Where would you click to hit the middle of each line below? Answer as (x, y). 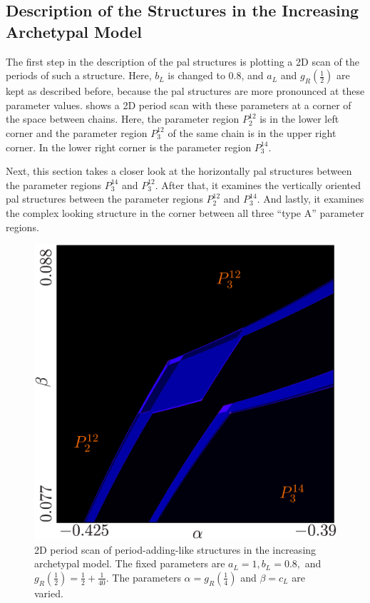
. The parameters (143, 577)
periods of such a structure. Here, (79, 75)
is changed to (196, 75)
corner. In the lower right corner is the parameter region (129, 147)
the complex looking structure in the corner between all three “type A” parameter (185, 212)
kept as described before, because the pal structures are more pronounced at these (185, 91)
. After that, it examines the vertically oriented (258, 184)
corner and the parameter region (77, 132)
